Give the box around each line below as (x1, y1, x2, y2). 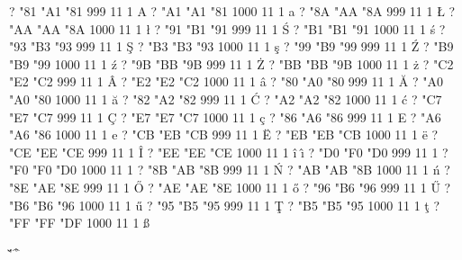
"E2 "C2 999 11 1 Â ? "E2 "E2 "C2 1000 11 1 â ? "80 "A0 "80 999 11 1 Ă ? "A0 (9, 72, 443, 91)
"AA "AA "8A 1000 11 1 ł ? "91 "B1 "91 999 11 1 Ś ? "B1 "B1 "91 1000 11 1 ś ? (9, 19, 446, 38)
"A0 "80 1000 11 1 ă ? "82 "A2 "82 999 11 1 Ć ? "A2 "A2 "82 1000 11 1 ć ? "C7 (9, 89, 442, 108)
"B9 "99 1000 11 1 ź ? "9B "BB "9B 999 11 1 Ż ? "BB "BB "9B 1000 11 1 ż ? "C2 (9, 54, 454, 73)
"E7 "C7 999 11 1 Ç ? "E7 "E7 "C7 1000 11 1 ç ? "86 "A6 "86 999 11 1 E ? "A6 (9, 107, 441, 126)
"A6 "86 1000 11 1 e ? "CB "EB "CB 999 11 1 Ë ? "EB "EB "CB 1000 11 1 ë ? (9, 125, 439, 144)
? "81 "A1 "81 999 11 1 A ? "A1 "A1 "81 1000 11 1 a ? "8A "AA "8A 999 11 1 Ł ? (9, 2, 456, 20)
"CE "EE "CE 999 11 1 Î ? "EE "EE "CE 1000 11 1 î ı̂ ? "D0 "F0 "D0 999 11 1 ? (9, 142, 448, 161)
